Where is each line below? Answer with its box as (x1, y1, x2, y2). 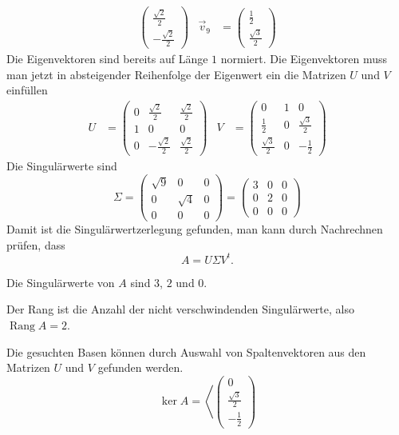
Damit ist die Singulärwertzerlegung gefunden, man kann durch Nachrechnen (6, 221, 383, 237)
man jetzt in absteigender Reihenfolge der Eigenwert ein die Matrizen (6, 66, 346, 82)
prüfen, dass (6, 236, 65, 253)
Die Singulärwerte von (6, 273, 115, 290)
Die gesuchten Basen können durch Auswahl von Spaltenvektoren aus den (6, 343, 366, 360)
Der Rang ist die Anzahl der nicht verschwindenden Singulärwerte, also (6, 301, 354, 317)
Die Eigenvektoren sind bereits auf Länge (6, 50, 208, 67)
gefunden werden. (97, 359, 184, 376)
